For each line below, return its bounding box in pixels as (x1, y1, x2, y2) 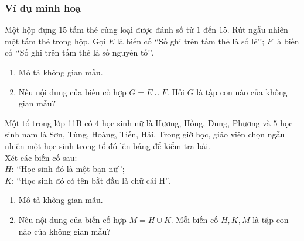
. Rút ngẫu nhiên (227, 23, 288, 36)
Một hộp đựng (5, 23, 56, 36)
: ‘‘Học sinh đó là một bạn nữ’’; (11, 163, 125, 175)
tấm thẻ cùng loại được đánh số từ (69, 23, 194, 36)
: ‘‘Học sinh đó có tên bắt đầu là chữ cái (11, 174, 156, 186)
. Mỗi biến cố (170, 213, 218, 225)
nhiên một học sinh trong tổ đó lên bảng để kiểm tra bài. (5, 139, 210, 152)
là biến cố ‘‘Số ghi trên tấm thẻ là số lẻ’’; (117, 35, 265, 47)
